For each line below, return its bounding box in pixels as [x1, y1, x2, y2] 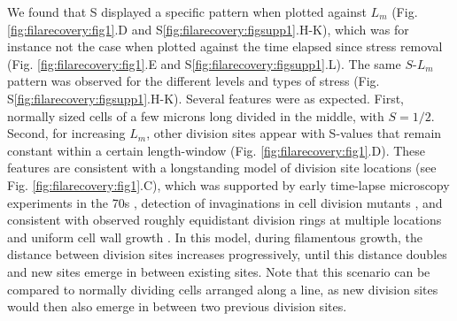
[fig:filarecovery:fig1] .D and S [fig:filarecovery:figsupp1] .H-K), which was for [7, 19, 409, 38]
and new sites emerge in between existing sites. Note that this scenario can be [7, 262, 430, 280]
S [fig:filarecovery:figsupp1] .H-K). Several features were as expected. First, [7, 88, 404, 107]
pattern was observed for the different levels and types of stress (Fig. [7, 72, 380, 90]
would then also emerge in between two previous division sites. [7, 297, 347, 316]
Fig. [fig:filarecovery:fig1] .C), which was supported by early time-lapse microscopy [7, 175, 450, 194]
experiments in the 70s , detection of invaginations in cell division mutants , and [7, 193, 443, 211]
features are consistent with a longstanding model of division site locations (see [7, 158, 437, 177]
